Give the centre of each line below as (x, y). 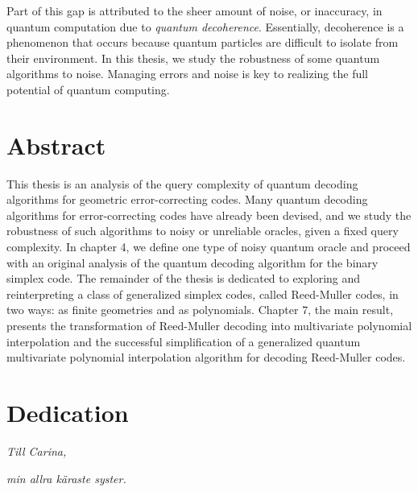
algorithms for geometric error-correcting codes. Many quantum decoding (187, 199)
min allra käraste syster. (66, 478)
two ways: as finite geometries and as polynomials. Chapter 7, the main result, (200, 310)
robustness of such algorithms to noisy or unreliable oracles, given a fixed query (203, 231)
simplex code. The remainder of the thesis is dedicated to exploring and (184, 278)
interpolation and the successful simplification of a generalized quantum (184, 341)
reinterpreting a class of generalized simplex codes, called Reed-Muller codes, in (203, 294)
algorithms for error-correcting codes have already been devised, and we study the (209, 215)
